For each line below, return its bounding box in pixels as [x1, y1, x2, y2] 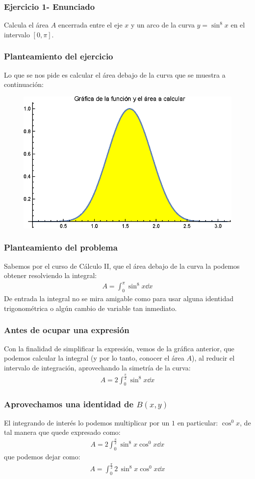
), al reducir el [191, 353, 235, 363]
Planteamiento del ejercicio [4, 50, 113, 62]
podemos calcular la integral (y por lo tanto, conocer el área [4, 353, 184, 363]
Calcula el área [4, 20, 49, 30]
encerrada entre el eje [58, 20, 123, 30]
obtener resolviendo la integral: [4, 270, 97, 281]
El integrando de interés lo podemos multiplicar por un [4, 417, 170, 427]
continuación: [4, 79, 44, 89]
